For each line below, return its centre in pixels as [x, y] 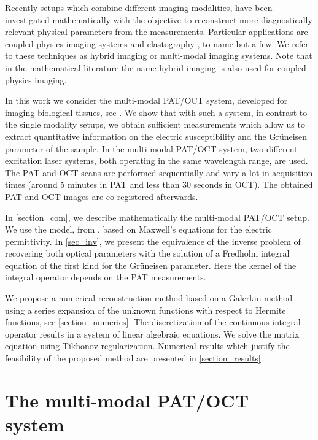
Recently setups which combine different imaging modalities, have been [139, 7]
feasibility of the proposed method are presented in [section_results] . [134, 358]
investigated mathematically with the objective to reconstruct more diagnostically [159, 19]
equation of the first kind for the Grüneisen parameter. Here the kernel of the [151, 265]
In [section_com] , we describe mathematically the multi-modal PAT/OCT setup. [157, 217]
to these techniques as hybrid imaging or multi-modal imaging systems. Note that [159, 56]
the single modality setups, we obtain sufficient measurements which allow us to [155, 124]
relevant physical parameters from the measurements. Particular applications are [157, 32]
